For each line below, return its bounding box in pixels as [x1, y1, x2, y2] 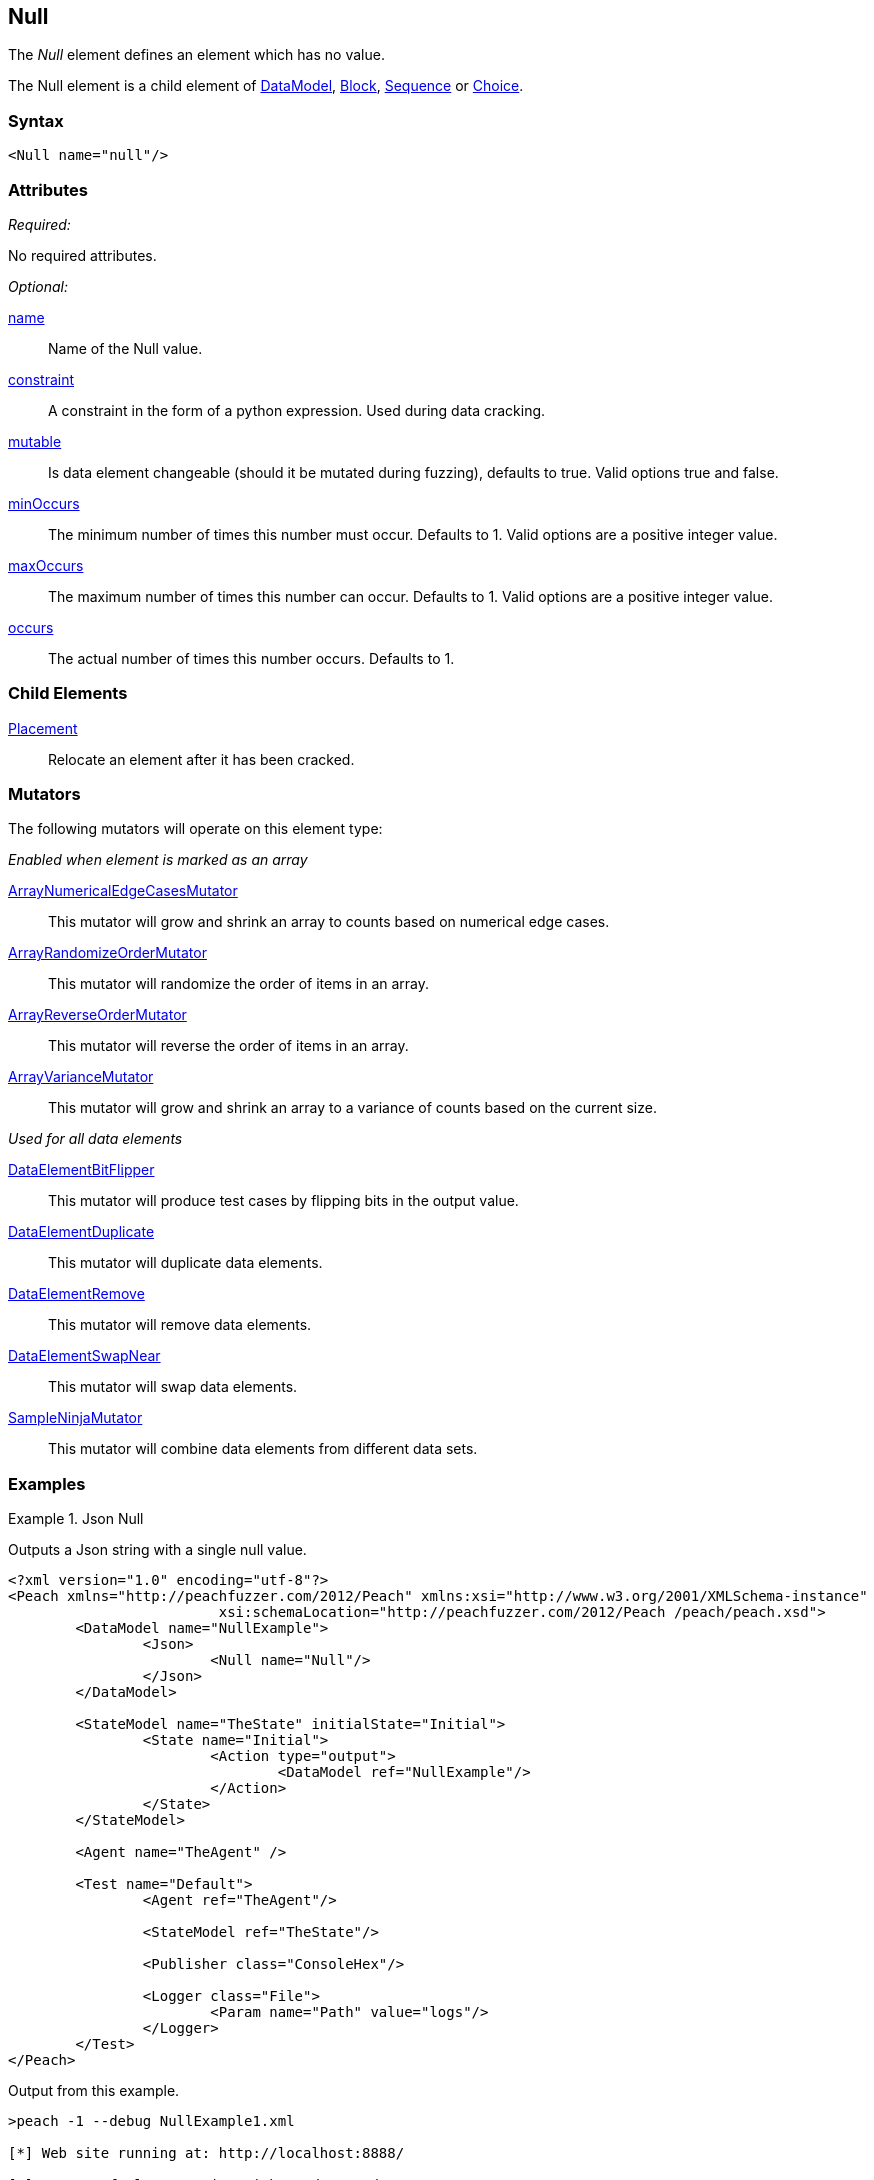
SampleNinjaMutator [8, 1409, 143, 1427]
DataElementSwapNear [8, 1347, 161, 1365]
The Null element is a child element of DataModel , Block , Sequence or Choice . [8, 77, 524, 95]
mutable [8, 432, 62, 450]
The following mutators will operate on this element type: [8, 820, 383, 838]
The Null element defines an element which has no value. [8, 46, 385, 64]
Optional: [8, 277, 68, 295]
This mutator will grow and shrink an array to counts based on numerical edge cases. [48, 913, 610, 931]
